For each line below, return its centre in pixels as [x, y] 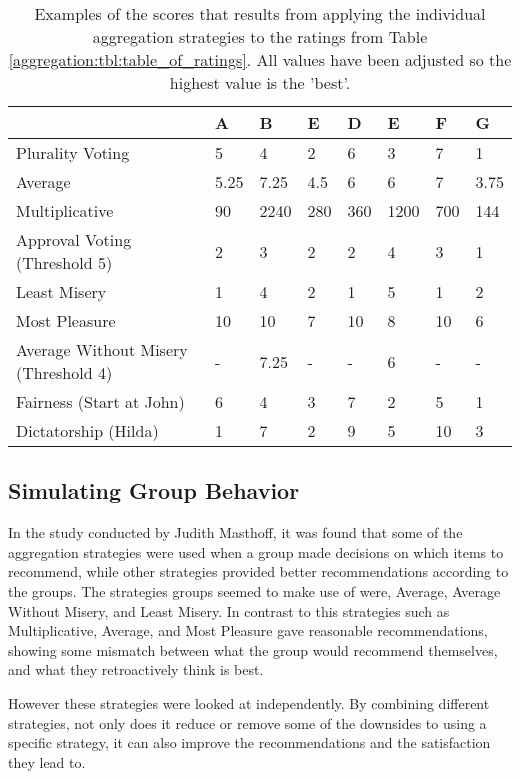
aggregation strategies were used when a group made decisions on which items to [256, 551]
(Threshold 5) [64, 262]
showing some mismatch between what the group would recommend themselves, [253, 649]
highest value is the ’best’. [260, 82]
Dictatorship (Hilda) [87, 430]
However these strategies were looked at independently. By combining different [249, 702]
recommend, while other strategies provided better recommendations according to [258, 571]
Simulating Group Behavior [154, 490]
